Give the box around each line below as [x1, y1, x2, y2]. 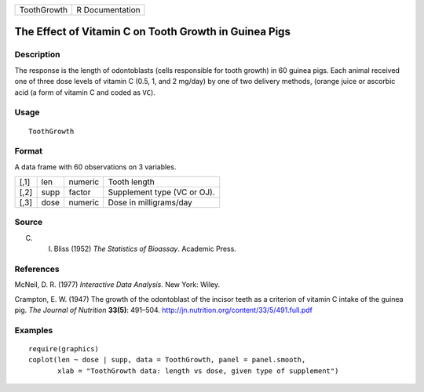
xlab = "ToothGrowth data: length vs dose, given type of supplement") [57, 366, 339, 376]
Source [14, 216, 43, 227]
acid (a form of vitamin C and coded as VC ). [14, 87, 156, 97]
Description [14, 49, 60, 60]
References [14, 263, 60, 274]
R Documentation [75, 5, 141, 15]
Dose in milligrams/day [108, 197, 192, 208]
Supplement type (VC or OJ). [108, 187, 215, 198]
